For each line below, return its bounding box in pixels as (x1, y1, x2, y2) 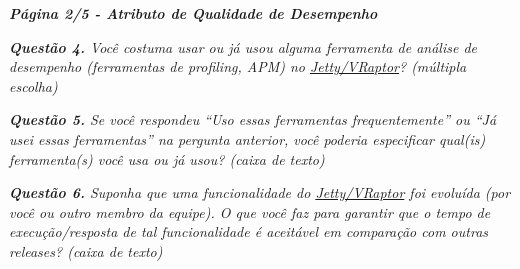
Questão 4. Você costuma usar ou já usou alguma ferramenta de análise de (9, 36, 477, 57)
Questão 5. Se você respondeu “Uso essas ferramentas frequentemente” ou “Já (9, 109, 497, 130)
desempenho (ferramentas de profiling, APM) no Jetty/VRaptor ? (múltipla (9, 56, 467, 77)
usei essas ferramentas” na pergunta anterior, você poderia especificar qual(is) (9, 128, 486, 149)
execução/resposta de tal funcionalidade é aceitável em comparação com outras (9, 221, 489, 242)
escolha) (9, 75, 58, 96)
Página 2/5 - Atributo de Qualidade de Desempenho (9, 3, 378, 23)
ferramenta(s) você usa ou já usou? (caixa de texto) (9, 148, 325, 169)
